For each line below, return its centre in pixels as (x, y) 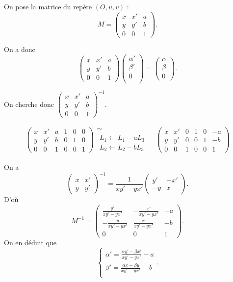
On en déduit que (30, 243)
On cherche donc (29, 104)
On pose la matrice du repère (48, 6)
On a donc (20, 49)
